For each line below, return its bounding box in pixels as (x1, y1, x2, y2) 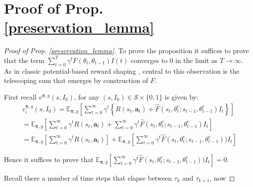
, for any (74, 91, 99, 102)
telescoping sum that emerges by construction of (4, 75, 148, 85)
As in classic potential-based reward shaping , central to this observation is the (4, 65, 239, 76)
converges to (131, 55, 168, 65)
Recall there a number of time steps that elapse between (4, 172, 172, 183)
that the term (4, 55, 45, 65)
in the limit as (175, 55, 218, 65)
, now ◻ (210, 172, 235, 183)
